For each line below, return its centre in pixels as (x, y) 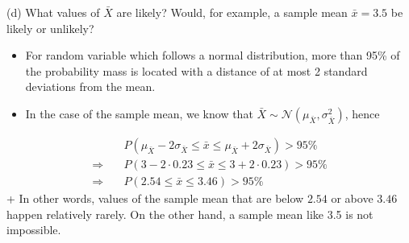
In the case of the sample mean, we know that (139, 113)
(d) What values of (53, 12)
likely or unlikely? (50, 28)
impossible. (34, 230)
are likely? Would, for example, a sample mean (232, 12)
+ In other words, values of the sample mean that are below (155, 198)
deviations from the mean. (90, 86)
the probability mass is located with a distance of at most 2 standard (196, 70)
